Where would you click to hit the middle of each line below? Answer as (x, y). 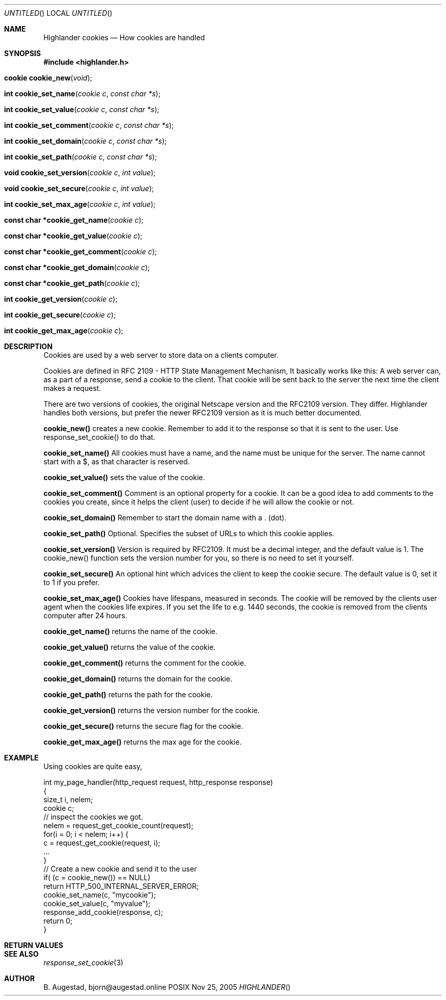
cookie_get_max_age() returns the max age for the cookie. (143, 742)
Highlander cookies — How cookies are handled (124, 37)
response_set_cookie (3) (83, 963)
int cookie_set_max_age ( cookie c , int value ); (80, 204)
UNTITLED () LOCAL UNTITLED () (58, 13)
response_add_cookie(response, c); (103, 912)
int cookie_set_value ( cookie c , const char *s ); (82, 109)
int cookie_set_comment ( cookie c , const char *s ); (89, 125)
